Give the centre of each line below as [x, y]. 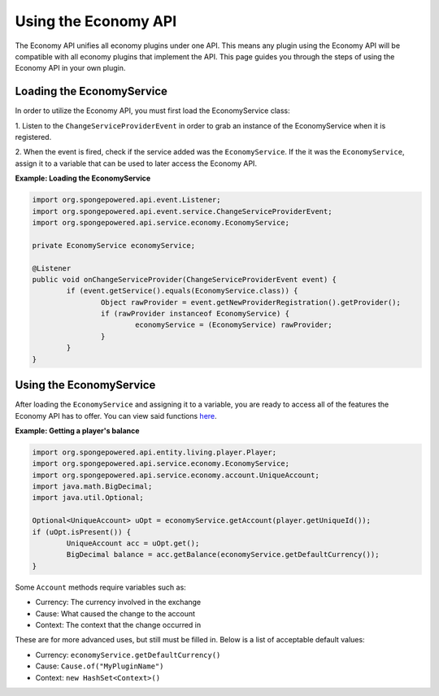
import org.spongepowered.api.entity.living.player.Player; [154, 452]
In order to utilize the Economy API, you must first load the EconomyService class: [152, 111]
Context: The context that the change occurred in [118, 624]
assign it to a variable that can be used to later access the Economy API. [136, 163]
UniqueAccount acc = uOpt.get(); [133, 544]
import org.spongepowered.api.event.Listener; [126, 200]
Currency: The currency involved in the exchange [118, 602]
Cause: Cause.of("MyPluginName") [100, 666]
